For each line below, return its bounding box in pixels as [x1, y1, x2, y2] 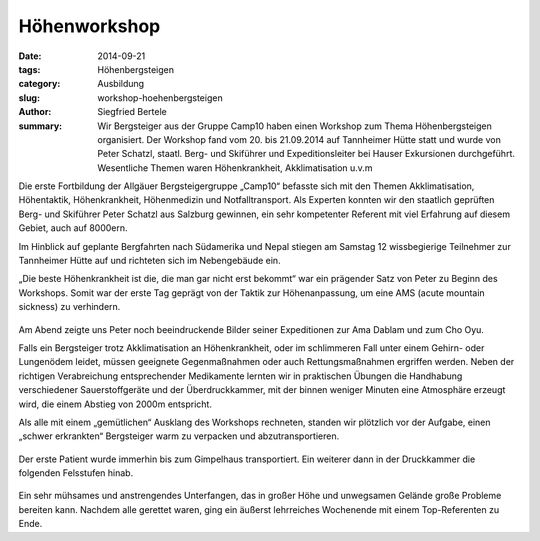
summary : [18, 120, 63, 132]
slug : [18, 91, 40, 104]
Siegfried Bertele [97, 106, 167, 118]
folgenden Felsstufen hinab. [18, 467, 134, 479]
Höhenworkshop [18, 15, 161, 37]
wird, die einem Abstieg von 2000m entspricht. [18, 398, 212, 410]
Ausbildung [97, 78, 145, 90]
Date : [18, 50, 42, 62]
